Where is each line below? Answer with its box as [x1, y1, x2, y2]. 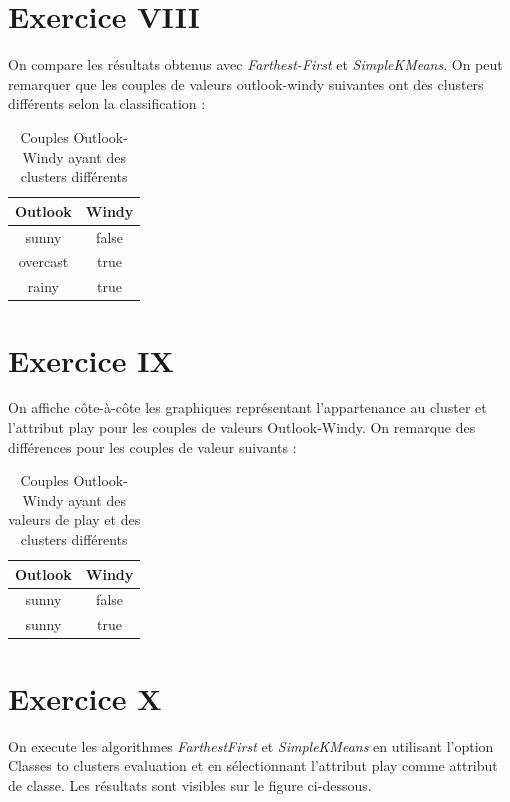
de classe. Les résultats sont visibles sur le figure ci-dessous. [8, 774, 372, 795]
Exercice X [8, 677, 162, 718]
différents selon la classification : [8, 93, 206, 114]
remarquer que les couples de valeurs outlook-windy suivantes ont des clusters [8, 73, 484, 94]
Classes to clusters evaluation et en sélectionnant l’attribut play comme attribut [8, 755, 498, 776]
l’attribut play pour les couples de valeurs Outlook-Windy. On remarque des [8, 417, 476, 438]
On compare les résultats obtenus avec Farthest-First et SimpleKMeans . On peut [8, 54, 503, 75]
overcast [18, 251, 69, 272]
